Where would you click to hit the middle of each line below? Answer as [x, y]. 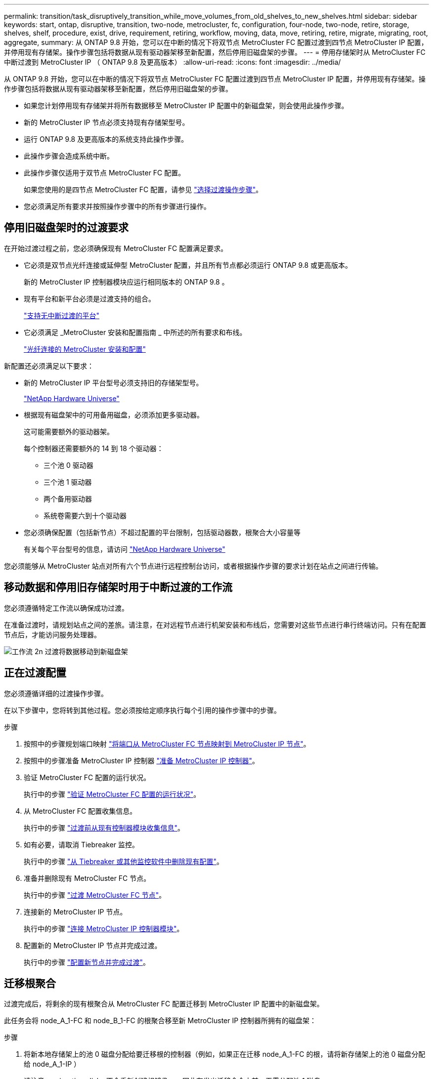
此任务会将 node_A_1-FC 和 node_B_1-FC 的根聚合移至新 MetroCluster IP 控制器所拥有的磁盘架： [160, 1021]
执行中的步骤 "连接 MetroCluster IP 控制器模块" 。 [104, 928]
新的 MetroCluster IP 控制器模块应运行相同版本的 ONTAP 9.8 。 [126, 282]
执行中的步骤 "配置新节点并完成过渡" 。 [87, 962]
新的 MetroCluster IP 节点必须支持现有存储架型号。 [107, 122]
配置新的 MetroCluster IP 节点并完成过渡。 [93, 945]
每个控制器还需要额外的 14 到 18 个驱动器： [94, 448]
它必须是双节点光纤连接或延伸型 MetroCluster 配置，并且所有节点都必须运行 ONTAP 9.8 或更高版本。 [188, 265]
